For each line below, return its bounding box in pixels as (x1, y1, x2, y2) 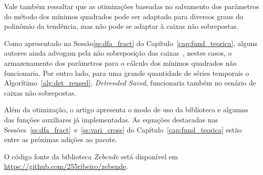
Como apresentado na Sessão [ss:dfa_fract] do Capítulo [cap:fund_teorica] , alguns (4, 37, 257, 48)
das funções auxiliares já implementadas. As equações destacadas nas (4, 114, 218, 124)
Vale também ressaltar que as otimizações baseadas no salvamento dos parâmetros (4, 1, 259, 11)
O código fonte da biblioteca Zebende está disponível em (4, 151, 178, 161)
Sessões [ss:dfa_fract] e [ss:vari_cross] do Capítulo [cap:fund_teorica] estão (4, 124, 242, 135)
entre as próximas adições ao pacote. (4, 134, 117, 145)
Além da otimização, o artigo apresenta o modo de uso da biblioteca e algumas (4, 104, 248, 115)
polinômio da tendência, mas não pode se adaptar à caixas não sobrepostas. (4, 21, 239, 31)
